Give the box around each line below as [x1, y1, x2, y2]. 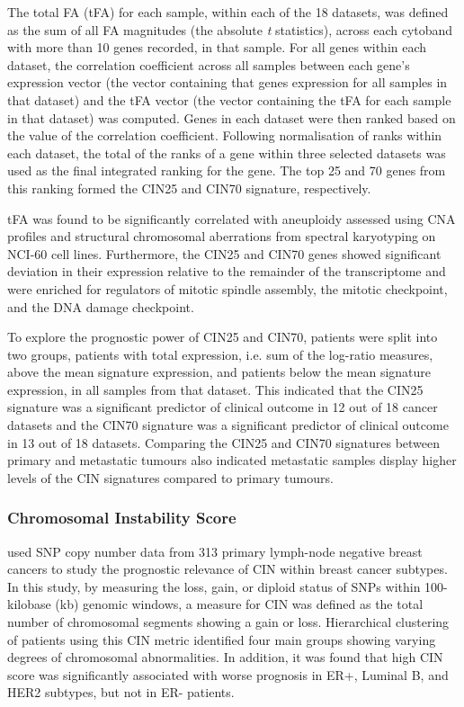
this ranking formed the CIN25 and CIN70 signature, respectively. [7, 178, 371, 197]
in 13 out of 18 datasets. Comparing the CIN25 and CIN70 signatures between [7, 433, 441, 452]
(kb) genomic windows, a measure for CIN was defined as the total [55, 595, 424, 613]
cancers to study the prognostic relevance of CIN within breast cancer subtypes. [7, 559, 448, 578]
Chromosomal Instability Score [7, 506, 236, 529]
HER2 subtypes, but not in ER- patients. [7, 683, 235, 702]
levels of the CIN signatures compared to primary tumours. [7, 468, 334, 487]
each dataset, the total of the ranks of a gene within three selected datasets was [7, 143, 446, 162]
